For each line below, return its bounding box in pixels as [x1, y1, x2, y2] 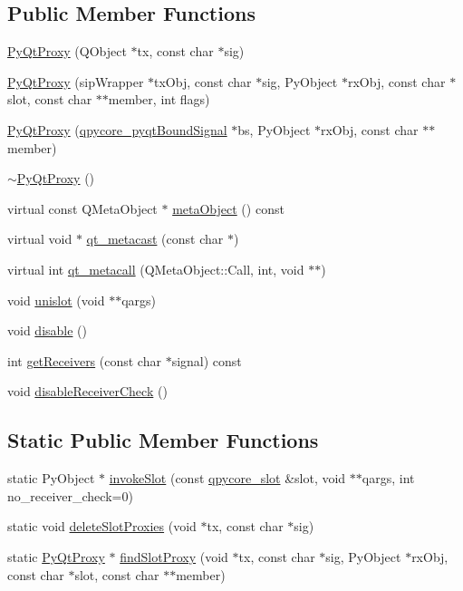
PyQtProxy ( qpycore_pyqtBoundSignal [7, 120, 227, 139]
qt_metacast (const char [86, 229, 224, 248]
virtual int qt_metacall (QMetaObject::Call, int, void [7, 259, 304, 278]
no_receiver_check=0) [7, 486, 133, 505]
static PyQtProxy [7, 547, 105, 566]
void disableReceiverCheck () [7, 382, 168, 401]
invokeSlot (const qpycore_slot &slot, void [109, 469, 346, 488]
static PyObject [7, 469, 95, 488]
